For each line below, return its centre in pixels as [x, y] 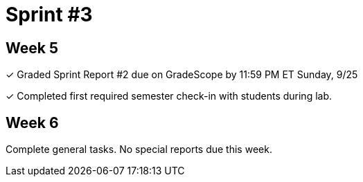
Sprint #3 [49, 15]
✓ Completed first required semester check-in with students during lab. [169, 96]
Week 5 [32, 48]
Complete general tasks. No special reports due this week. [139, 149]
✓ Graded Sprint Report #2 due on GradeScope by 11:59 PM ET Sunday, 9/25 [182, 75]
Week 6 [32, 122]
